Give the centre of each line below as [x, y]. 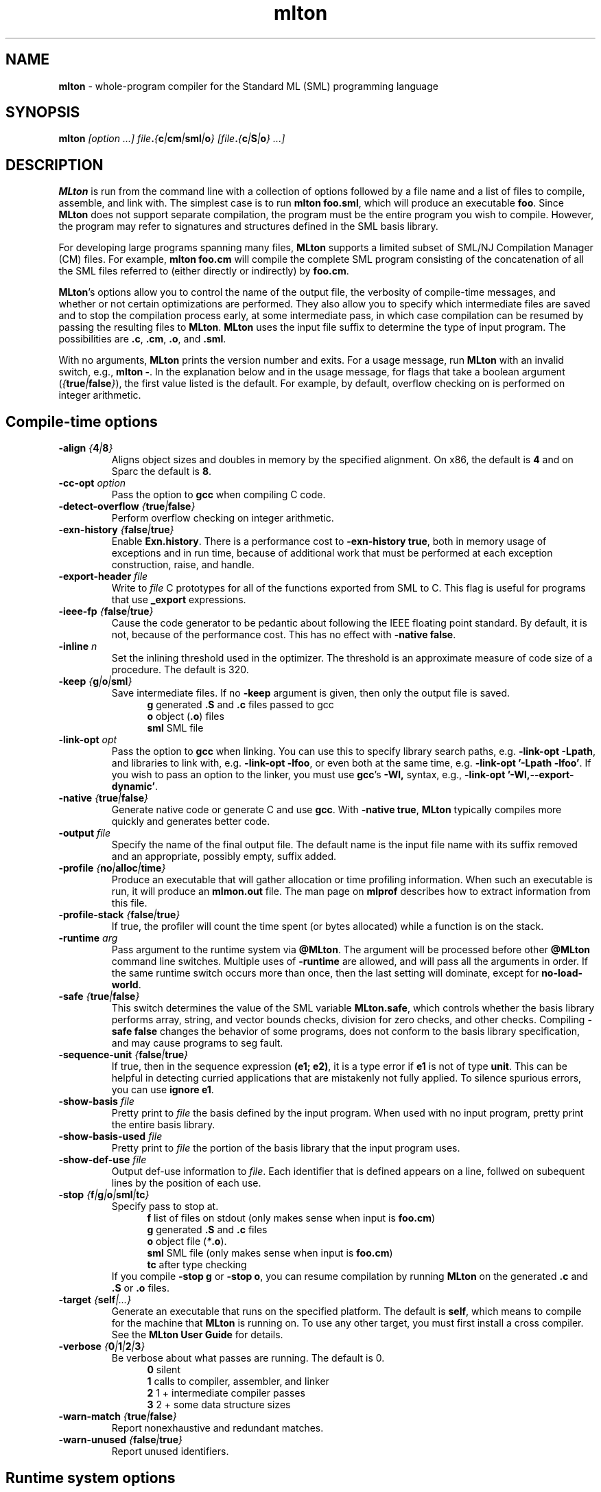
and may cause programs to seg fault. [197, 1043]
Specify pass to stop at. [165, 1207]
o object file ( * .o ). [187, 1242]
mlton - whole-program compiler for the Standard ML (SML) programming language [248, 86]
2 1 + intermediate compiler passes [226, 1393]
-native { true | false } [104, 798]
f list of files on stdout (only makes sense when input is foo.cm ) [291, 1218]
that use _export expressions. [179, 600]
